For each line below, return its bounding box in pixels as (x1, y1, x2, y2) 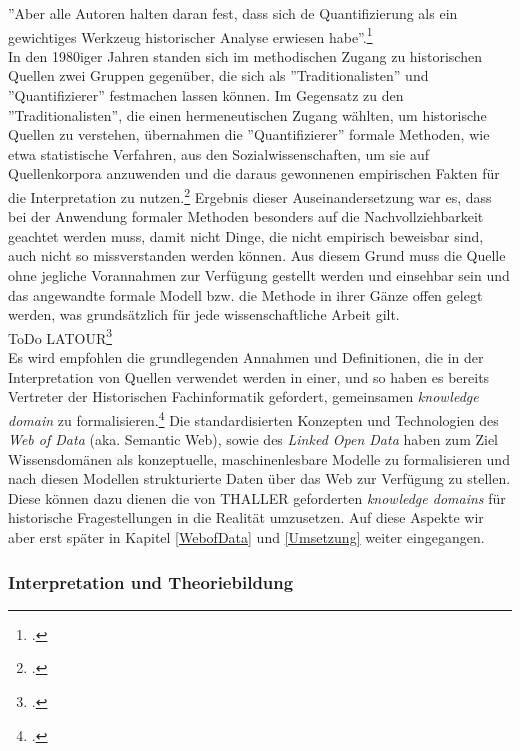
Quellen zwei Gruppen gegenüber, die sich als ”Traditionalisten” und (8, 65, 429, 86)
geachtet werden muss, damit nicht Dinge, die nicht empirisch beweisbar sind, (8, 225, 484, 246)
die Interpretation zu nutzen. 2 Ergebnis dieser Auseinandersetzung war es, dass (8, 184, 492, 207)
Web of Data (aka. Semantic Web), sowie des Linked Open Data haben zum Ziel (8, 429, 499, 450)
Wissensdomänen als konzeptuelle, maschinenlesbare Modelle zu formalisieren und (8, 448, 510, 469)
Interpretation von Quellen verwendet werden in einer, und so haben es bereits (8, 366, 490, 387)
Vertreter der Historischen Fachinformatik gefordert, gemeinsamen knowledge (8, 386, 479, 407)
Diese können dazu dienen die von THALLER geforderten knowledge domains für (8, 487, 506, 508)
